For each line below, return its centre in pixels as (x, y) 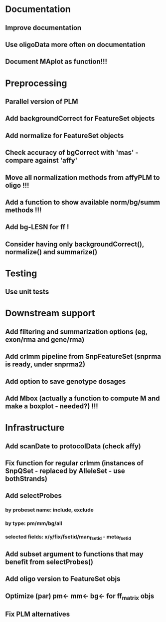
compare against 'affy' (41, 160)
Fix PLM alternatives (38, 614)
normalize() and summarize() (51, 252)
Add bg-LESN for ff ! (37, 227)
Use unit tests (27, 292)
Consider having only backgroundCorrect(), (75, 244)
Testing (21, 273)
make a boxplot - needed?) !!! (52, 406)
